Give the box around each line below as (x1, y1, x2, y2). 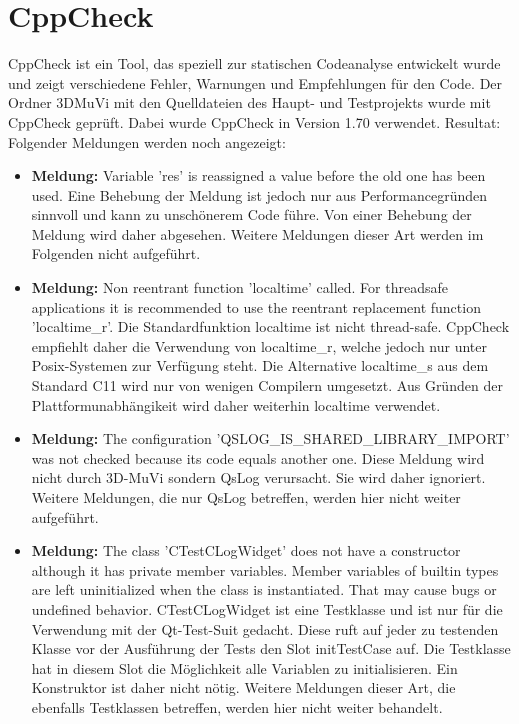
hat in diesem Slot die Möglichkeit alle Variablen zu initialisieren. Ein (31, 657, 458, 678)
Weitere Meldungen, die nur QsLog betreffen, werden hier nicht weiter (31, 487, 461, 507)
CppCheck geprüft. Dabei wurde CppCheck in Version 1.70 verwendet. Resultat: (8, 111, 501, 132)
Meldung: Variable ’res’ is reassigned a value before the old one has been (31, 165, 486, 186)
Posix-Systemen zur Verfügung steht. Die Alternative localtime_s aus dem (31, 355, 489, 376)
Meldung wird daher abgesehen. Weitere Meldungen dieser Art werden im (31, 223, 484, 244)
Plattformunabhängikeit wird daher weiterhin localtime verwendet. (31, 394, 441, 415)
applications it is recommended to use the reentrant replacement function (31, 296, 481, 317)
